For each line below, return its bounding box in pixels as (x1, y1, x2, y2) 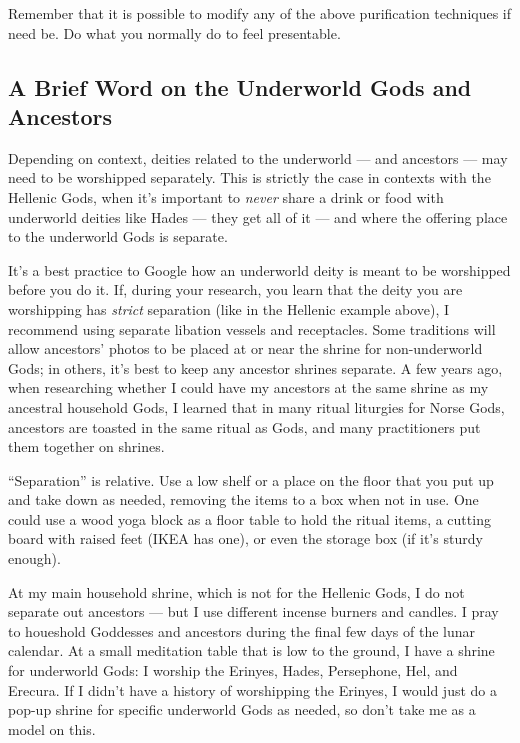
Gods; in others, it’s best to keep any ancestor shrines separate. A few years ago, (8, 357, 503, 378)
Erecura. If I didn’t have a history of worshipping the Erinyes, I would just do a (8, 679, 497, 700)
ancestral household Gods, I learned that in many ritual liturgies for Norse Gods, (8, 396, 505, 417)
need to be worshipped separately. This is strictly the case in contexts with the (8, 167, 491, 188)
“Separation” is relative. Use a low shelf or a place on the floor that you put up (8, 469, 494, 490)
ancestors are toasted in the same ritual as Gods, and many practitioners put (8, 416, 481, 437)
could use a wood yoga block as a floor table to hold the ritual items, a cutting (8, 508, 491, 529)
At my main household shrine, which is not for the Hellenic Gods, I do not (8, 581, 465, 602)
